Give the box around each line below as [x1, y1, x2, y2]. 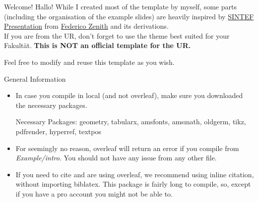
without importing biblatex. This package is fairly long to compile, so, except [15, 179, 251, 189]
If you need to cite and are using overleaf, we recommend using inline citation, [15, 169, 254, 179]
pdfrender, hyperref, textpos [15, 126, 101, 136]
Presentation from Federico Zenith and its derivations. [4, 21, 169, 31]
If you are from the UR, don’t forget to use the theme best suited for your [4, 30, 230, 41]
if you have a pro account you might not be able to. [15, 188, 173, 199]
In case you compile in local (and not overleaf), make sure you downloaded [15, 90, 243, 101]
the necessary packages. [15, 100, 87, 110]
